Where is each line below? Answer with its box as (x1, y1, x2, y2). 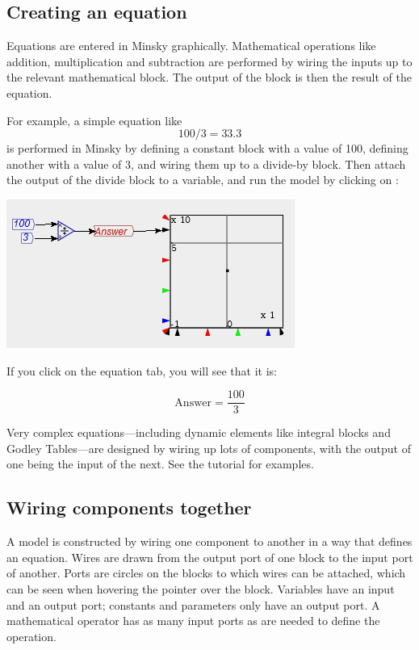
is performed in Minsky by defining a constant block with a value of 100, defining (6, 140, 409, 157)
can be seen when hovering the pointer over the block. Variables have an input (6, 580, 395, 597)
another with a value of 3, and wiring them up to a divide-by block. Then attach (6, 155, 406, 172)
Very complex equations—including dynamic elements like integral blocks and (6, 424, 391, 441)
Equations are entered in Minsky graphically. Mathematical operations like (6, 37, 376, 54)
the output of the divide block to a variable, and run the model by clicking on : (6, 171, 399, 188)
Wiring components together (6, 495, 252, 520)
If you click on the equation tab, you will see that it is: (6, 362, 277, 379)
